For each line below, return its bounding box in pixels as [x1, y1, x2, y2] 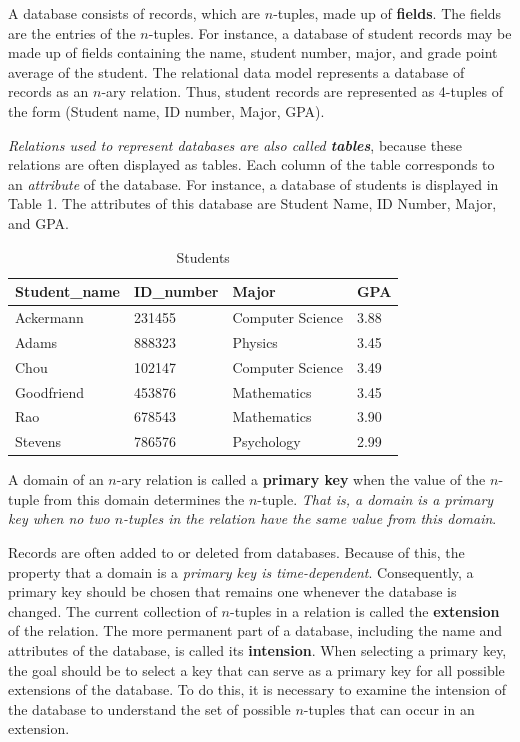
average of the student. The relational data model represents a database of [8, 61, 465, 82]
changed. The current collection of [8, 600, 217, 621]
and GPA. [8, 212, 69, 233]
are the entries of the [8, 22, 136, 43]
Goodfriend [15, 381, 85, 402]
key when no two [8, 508, 110, 529]
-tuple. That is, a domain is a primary [257, 488, 494, 509]
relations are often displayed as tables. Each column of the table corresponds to [8, 154, 495, 175]
